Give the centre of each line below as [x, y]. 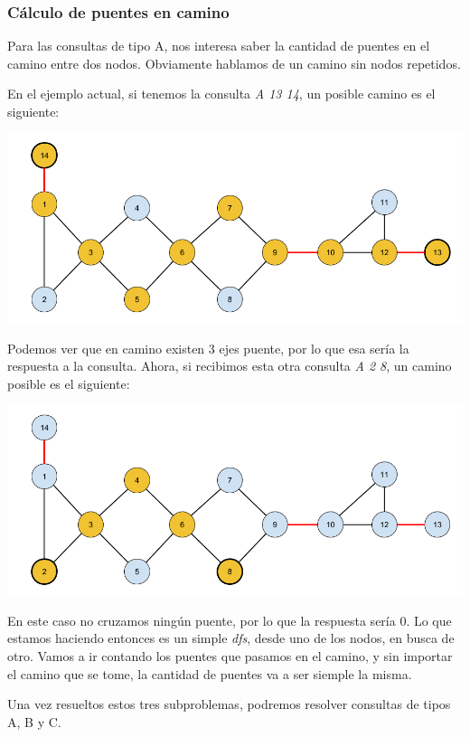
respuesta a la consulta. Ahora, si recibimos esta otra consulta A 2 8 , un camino [230, 366]
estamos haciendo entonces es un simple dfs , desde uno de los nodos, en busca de [231, 638]
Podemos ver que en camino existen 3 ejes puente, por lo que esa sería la [208, 348]
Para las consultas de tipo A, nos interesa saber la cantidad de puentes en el [219, 46]
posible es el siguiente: [69, 384]
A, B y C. [34, 721]
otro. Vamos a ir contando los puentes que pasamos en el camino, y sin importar [230, 656]
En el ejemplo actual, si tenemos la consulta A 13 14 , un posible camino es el [221, 94]
